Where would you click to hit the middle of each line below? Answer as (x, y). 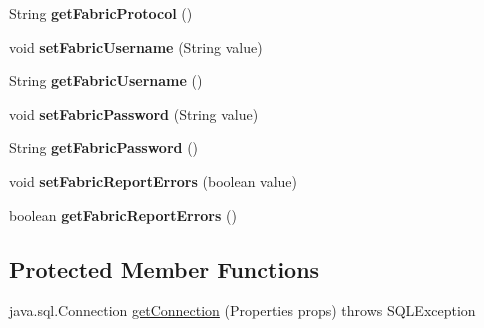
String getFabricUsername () (106, 80)
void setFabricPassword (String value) (134, 113)
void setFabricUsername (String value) (136, 46)
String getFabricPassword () (104, 147)
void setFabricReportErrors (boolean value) (153, 180)
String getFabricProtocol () (101, 13)
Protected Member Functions (164, 268)
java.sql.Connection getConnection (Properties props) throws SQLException (242, 310)
